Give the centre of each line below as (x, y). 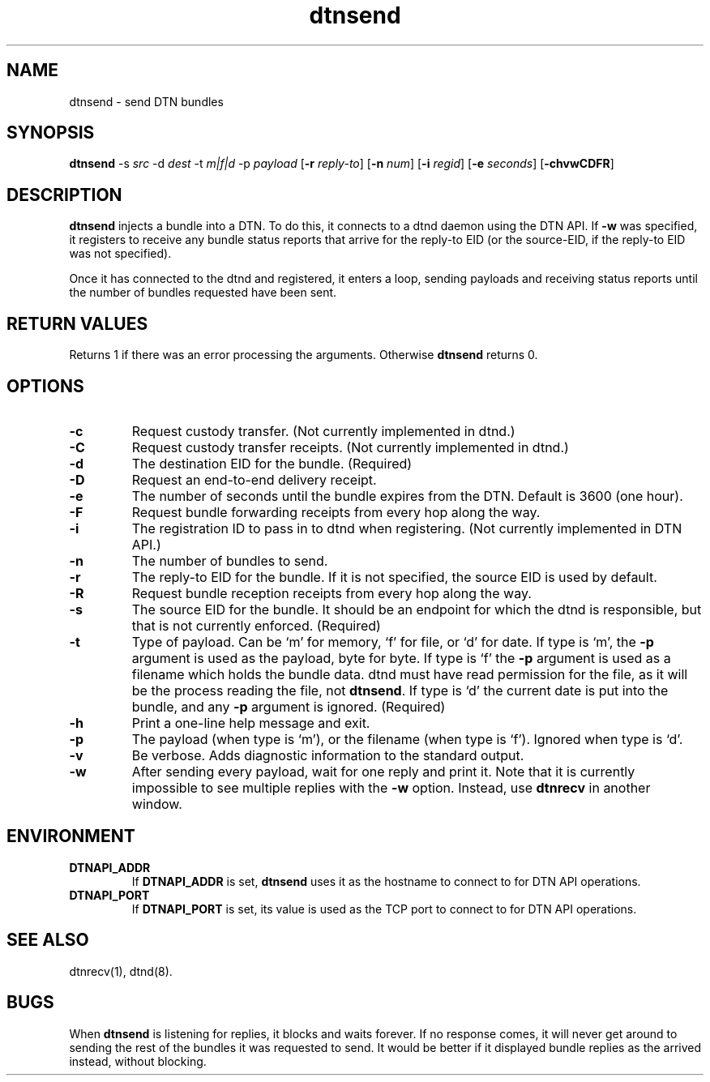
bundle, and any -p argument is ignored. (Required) (289, 706)
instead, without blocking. (138, 1061)
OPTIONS (45, 386)
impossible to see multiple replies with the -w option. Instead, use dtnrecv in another (391, 787)
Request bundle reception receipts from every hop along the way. (331, 593)
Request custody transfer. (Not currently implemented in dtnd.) (323, 431)
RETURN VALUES (77, 323)
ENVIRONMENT (71, 836)
